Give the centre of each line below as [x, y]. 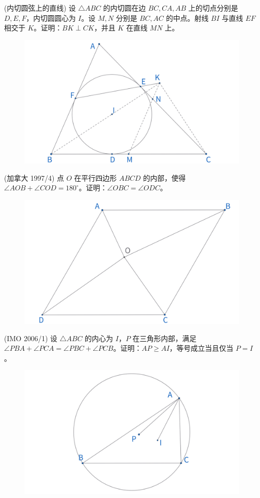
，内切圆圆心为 [51, 18]
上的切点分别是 [213, 8]
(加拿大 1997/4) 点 [34, 177]
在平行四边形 [96, 177]
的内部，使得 [164, 177]
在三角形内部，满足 [164, 338]
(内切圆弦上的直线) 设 [40, 8]
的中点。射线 [187, 18]
